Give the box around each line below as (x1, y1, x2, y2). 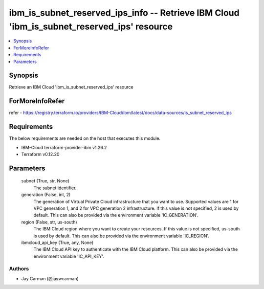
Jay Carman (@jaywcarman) (21, 275, 79, 281)
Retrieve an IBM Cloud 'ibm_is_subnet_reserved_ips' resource (9, 84, 134, 90)
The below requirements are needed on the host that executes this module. (9, 135, 161, 141)
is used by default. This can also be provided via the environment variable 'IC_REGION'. (33, 233, 210, 239)
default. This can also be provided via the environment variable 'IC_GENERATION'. (33, 212, 198, 218)
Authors (9, 266, 29, 272)
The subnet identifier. (33, 185, 77, 191)
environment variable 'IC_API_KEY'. (33, 253, 105, 259)
